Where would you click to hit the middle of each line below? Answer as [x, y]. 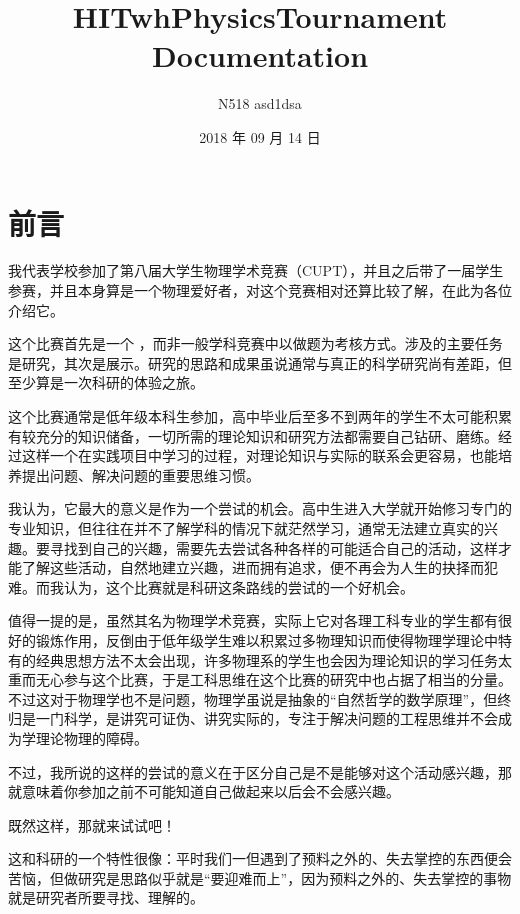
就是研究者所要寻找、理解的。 [106, 897]
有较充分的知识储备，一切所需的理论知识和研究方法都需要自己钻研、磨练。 [253, 435]
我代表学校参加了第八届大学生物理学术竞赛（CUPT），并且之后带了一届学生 [256, 270]
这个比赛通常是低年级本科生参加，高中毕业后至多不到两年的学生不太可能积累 [260, 416]
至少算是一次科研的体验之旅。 [106, 382]
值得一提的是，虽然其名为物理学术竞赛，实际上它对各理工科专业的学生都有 [253, 620]
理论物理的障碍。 [91, 737]
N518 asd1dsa [260, 103]
